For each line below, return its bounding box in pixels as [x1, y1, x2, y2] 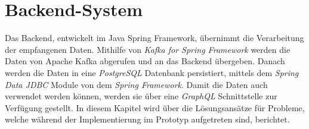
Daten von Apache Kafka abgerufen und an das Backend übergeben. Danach [5, 55, 285, 67]
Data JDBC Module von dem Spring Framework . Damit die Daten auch [5, 78, 268, 90]
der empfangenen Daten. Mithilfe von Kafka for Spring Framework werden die [5, 43, 291, 55]
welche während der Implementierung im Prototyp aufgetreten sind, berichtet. [5, 113, 290, 125]
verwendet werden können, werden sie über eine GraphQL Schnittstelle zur [5, 90, 277, 102]
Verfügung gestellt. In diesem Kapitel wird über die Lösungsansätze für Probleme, [5, 101, 305, 114]
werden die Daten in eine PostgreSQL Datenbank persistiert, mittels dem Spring [5, 66, 299, 78]
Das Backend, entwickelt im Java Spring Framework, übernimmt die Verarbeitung [5, 32, 304, 44]
